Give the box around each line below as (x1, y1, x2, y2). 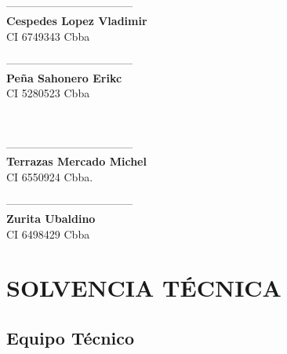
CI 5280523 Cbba (6, 85, 90, 101)
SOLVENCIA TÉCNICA (6, 272, 282, 304)
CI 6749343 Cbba (6, 27, 90, 44)
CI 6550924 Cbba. (6, 168, 93, 184)
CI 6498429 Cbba (6, 225, 90, 242)
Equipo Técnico (6, 325, 135, 349)
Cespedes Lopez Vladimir (6, 12, 147, 28)
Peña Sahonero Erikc (6, 69, 122, 86)
